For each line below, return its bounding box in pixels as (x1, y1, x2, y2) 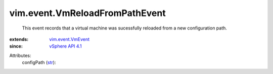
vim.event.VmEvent (49, 36, 90, 42)
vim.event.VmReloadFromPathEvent (9, 7, 166, 18)
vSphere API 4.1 (49, 43, 82, 49)
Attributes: (9, 52, 31, 58)
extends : (9, 36, 29, 42)
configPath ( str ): (22, 59, 56, 65)
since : (9, 43, 23, 49)
